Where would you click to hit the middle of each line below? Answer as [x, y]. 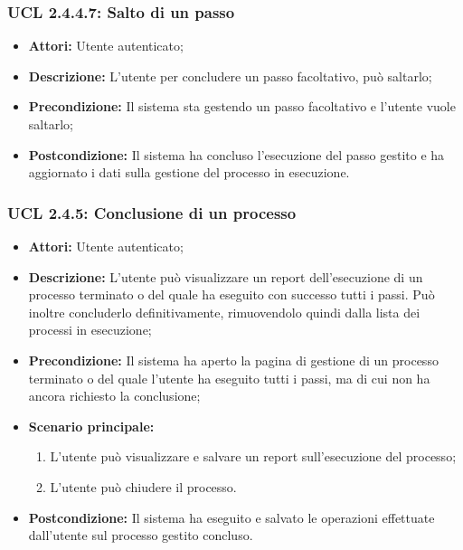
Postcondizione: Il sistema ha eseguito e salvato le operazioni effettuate [231, 517]
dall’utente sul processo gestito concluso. [141, 535]
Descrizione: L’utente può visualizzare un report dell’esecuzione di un [226, 276]
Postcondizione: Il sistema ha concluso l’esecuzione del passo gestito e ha [236, 154]
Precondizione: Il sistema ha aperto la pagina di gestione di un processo [233, 360]
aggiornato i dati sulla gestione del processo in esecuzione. [189, 172]
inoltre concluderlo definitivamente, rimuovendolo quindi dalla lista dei [224, 312]
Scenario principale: [91, 426]
